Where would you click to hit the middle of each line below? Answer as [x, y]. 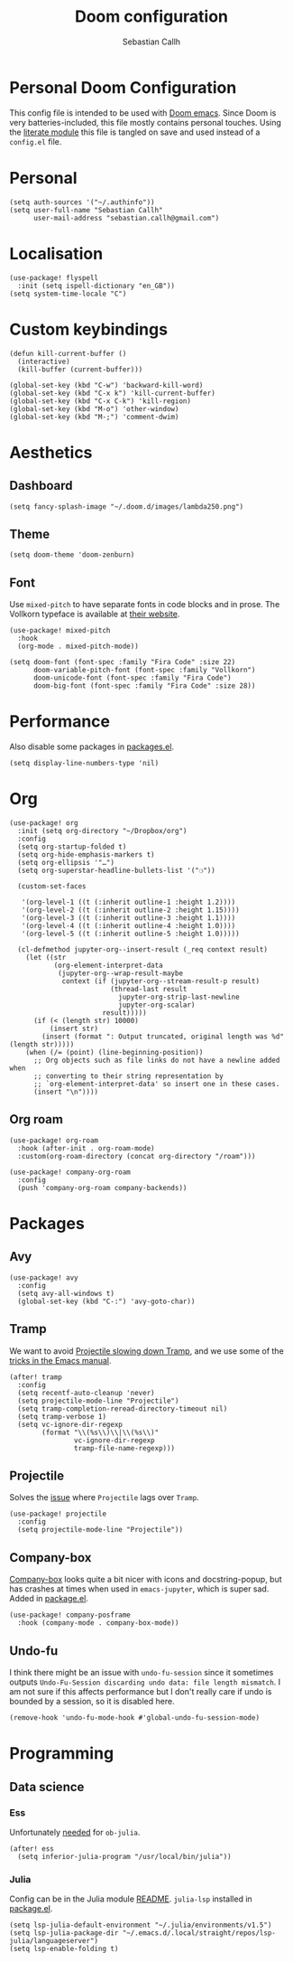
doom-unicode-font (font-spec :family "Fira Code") [132, 678]
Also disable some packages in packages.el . [92, 746]
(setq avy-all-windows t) [66, 1293]
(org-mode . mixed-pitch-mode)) [78, 647]
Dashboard [41, 486]
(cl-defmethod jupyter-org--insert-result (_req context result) [143, 950]
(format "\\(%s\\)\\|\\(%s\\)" [101, 1432]
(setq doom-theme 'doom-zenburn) [72, 555]
